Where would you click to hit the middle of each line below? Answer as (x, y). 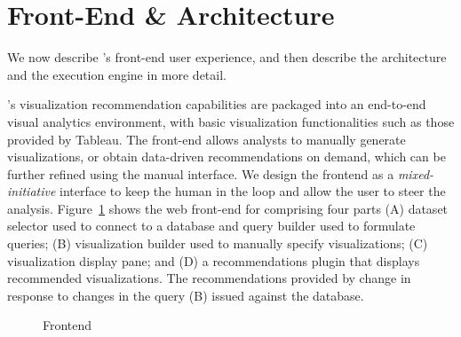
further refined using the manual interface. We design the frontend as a (201, 173)
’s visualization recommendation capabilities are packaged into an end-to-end (217, 104)
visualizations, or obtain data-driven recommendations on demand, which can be (227, 157)
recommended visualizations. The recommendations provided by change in (209, 278)
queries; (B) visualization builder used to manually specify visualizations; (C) (218, 243)
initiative (32, 191)
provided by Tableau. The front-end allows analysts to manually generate (207, 139)
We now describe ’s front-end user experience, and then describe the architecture (227, 57)
